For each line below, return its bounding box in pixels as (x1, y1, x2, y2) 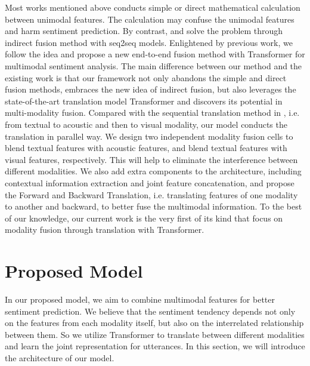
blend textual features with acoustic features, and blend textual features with (5, 142, 287, 154)
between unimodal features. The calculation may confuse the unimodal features (5, 13, 294, 25)
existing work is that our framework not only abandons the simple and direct (5, 71, 287, 84)
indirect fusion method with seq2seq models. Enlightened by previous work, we (5, 36, 293, 48)
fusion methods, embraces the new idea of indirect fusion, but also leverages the (5, 83, 296, 96)
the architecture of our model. (5, 351, 114, 364)
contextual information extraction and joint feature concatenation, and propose (5, 176, 294, 189)
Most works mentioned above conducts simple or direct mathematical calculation (5, 1, 300, 13)
